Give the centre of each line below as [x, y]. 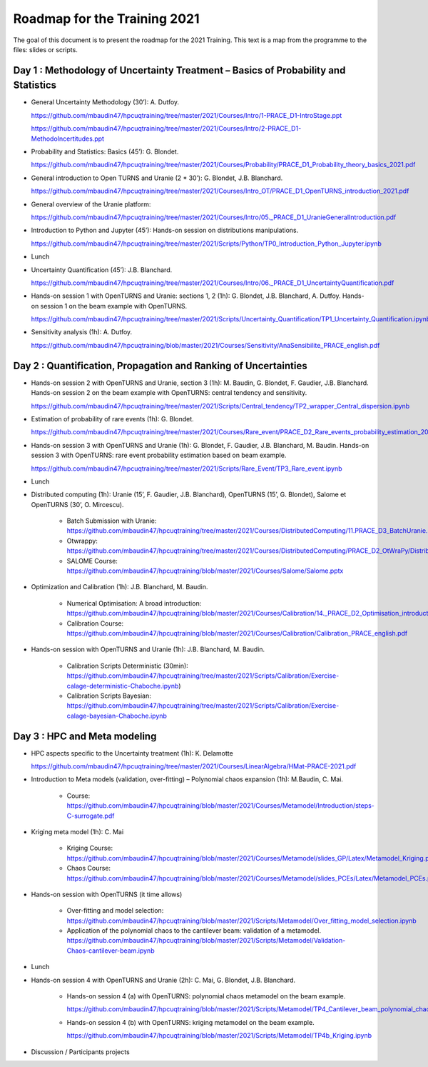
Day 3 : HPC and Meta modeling [85, 736]
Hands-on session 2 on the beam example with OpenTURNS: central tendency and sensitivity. [169, 393]
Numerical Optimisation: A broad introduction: [134, 603]
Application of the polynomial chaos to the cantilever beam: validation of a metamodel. [194, 931]
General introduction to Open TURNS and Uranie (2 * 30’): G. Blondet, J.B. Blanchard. [157, 178]
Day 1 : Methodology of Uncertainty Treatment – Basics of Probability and [179, 70]
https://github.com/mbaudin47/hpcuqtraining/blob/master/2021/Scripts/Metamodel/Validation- [206, 941]
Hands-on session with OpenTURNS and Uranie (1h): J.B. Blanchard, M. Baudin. [148, 649]
